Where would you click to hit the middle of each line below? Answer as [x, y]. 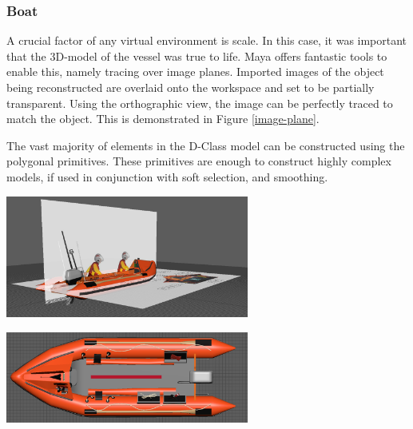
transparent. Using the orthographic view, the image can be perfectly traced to [200, 103]
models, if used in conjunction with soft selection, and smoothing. [167, 176]
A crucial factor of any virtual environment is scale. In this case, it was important [207, 40]
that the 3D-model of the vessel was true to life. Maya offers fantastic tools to [197, 56]
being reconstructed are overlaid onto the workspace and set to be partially [191, 87]
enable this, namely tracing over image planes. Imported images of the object [195, 71]
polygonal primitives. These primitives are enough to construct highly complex [199, 161]
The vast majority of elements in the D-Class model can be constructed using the [206, 145]
